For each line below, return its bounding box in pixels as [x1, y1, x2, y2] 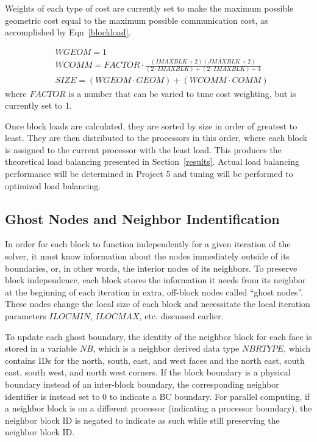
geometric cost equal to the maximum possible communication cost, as [5, 13, 268, 26]
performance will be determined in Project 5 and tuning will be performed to [5, 167, 293, 180]
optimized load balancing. [5, 179, 101, 192]
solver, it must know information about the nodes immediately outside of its [5, 250, 290, 263]
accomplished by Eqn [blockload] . [5, 26, 131, 38]
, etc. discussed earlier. [139, 310, 224, 322]
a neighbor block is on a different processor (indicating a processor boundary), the [5, 402, 312, 415]
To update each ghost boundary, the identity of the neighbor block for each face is [5, 330, 312, 342]
